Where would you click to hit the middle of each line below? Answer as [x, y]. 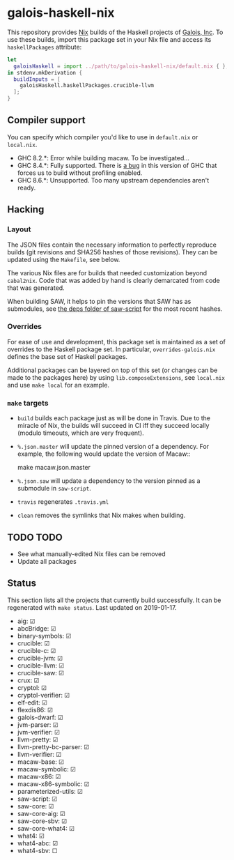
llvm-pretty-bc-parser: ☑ [53, 746]
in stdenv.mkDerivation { [45, 72]
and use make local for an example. [58, 385]
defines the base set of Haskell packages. [67, 356]
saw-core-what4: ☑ [46, 828]
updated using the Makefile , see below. [64, 259]
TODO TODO [35, 537]
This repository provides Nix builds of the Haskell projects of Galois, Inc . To [115, 32]
